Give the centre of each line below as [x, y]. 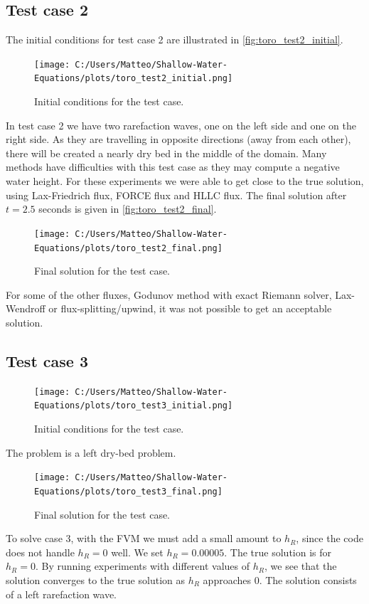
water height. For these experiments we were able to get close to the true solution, [185, 181]
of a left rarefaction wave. [61, 594]
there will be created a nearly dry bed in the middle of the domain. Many [166, 153]
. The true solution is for [278, 552]
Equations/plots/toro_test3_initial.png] [134, 406]
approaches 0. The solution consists [280, 579]
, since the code [330, 538]
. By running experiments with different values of [143, 566]
